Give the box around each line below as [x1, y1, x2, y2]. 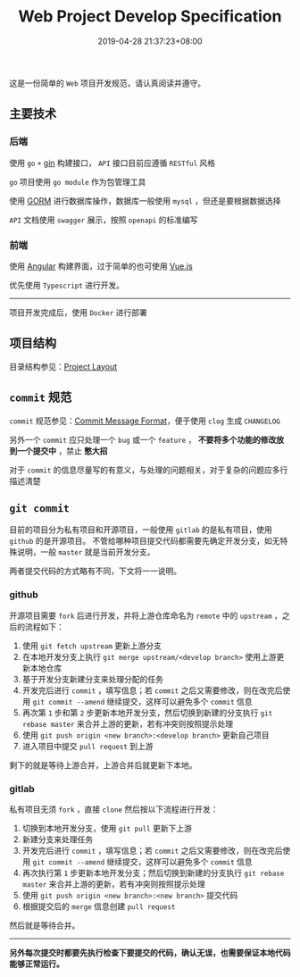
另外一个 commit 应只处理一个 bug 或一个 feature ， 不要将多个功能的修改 [9, 434, 277, 445]
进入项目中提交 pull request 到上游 [21, 740, 154, 751]
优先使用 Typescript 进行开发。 [9, 280, 125, 290]
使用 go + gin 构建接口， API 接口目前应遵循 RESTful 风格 [9, 157, 216, 168]
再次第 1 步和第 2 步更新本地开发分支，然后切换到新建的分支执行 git [21, 707, 273, 718]
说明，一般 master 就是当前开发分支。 [16, 547, 155, 557]
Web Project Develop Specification [18, 6, 282, 27]
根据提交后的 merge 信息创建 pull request [21, 900, 176, 912]
